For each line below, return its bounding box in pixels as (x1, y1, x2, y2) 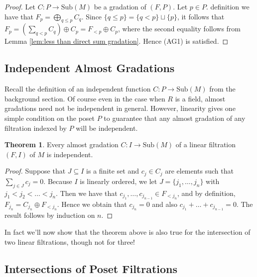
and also (152, 199, 177, 209)
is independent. (46, 149, 93, 159)
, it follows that (177, 11, 225, 21)
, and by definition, (177, 187, 236, 198)
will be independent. (76, 122, 138, 133)
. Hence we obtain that (57, 199, 127, 209)
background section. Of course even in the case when (4, 93, 165, 103)
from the (209, 84, 236, 94)
